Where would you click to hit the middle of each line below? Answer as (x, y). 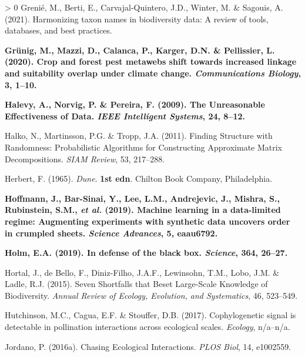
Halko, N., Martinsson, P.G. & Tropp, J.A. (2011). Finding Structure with (139, 136)
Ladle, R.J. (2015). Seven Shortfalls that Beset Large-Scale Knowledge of (136, 284)
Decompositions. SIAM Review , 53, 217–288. (85, 159)
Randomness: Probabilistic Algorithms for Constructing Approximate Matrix (144, 147)
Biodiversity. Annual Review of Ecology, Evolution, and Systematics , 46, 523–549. (151, 295)
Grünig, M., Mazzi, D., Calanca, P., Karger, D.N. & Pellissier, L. (140, 50)
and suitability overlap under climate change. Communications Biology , (153, 73)
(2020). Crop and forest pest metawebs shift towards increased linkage (151, 61)
